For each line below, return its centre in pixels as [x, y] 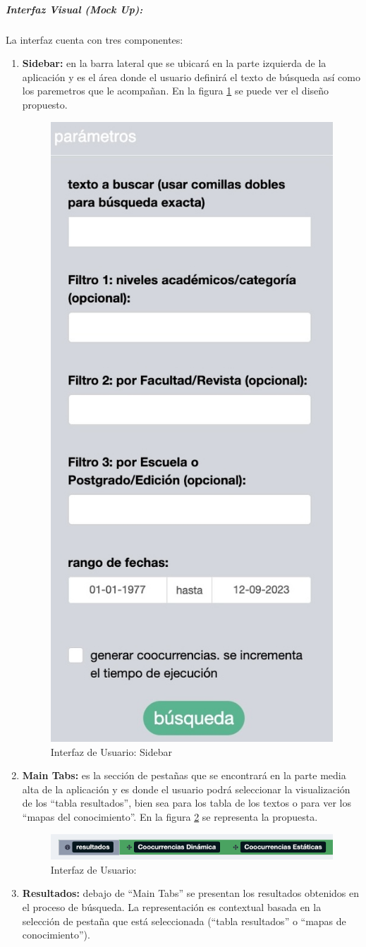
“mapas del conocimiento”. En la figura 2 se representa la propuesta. [170, 816]
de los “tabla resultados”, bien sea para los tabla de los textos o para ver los [187, 803]
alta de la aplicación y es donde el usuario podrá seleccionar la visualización [186, 789]
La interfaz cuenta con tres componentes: [94, 39]
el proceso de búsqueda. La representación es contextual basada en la [172, 907]
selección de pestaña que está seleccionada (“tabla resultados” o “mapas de [184, 921]
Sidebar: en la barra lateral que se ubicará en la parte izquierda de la [174, 63]
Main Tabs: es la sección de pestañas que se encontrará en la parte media [184, 775]
